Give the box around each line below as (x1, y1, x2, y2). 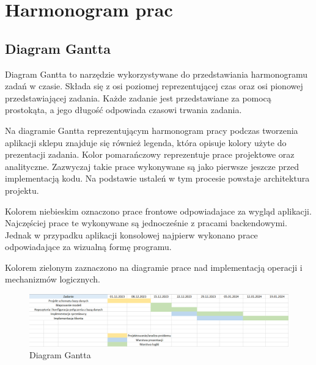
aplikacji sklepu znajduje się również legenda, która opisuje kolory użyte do (5, 136, 287, 149)
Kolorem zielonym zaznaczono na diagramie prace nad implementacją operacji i (5, 260, 303, 273)
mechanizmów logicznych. (5, 273, 100, 286)
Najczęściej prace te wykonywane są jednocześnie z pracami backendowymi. (5, 216, 287, 229)
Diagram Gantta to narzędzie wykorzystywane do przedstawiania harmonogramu (5, 67, 307, 80)
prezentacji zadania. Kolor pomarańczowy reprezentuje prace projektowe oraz (5, 148, 295, 161)
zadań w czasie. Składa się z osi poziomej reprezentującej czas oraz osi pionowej (5, 79, 303, 92)
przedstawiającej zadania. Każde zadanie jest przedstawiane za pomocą (5, 91, 271, 104)
